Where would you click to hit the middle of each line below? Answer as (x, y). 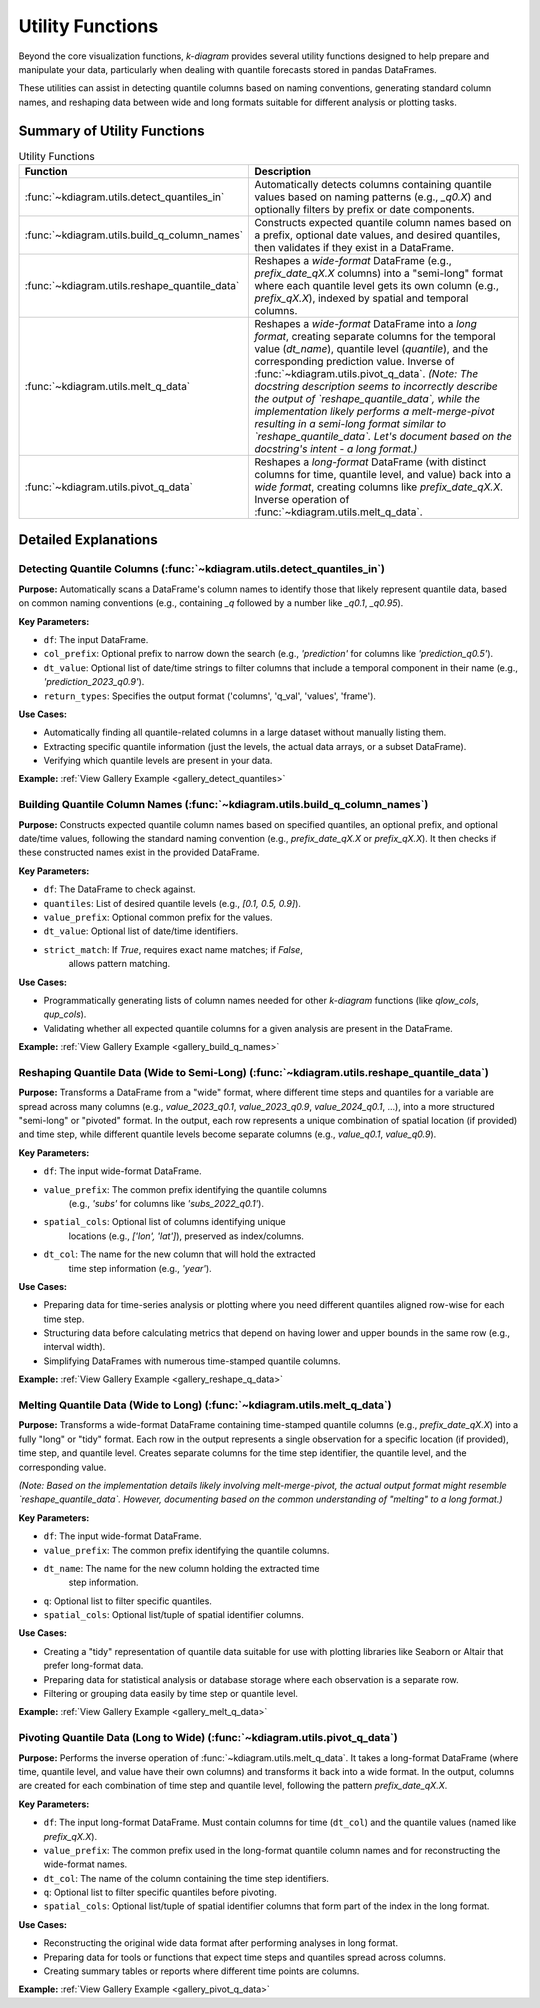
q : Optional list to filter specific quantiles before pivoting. (160, 1892)
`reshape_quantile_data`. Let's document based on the (383, 436)
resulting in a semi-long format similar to (350, 423)
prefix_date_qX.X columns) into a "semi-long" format (379, 273)
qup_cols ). (65, 1014)
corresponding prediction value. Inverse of (354, 361)
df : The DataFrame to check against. (119, 889)
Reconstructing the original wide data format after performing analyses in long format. (221, 1943)
